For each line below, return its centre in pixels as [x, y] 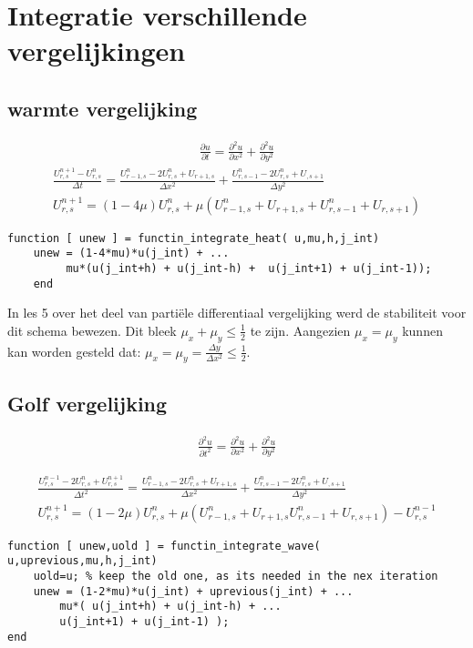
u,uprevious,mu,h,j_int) [82, 561]
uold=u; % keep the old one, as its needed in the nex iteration [236, 576]
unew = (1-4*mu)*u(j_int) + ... [131, 253]
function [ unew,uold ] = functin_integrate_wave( [164, 546]
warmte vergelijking [103, 108]
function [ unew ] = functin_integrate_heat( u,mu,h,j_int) [194, 238]
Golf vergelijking [87, 403]
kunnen [422, 330]
